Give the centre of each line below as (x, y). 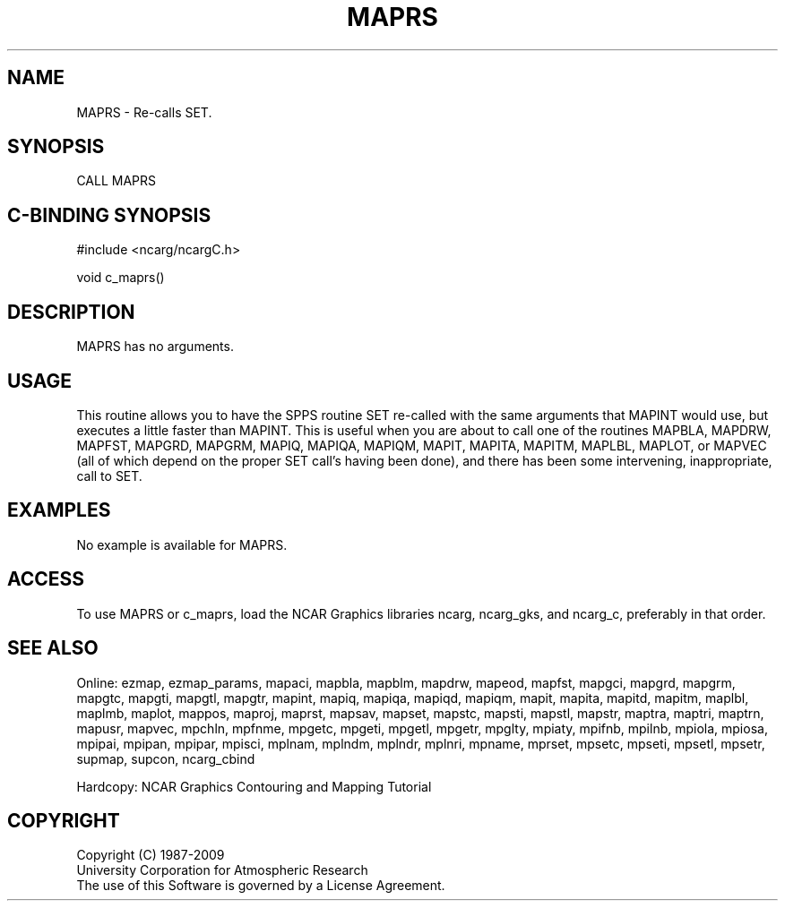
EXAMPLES (59, 510)
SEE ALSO (53, 648)
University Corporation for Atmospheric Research (222, 870)
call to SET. (109, 475)
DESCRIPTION (71, 312)
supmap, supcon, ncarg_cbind (166, 758)
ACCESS (46, 579)
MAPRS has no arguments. (155, 347)
